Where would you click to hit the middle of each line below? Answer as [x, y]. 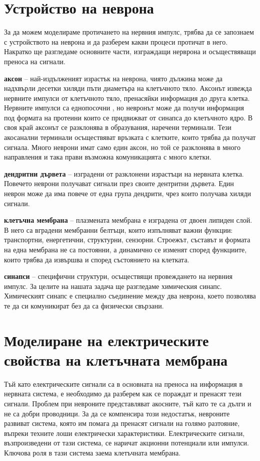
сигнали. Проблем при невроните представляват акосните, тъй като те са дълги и [128, 404]
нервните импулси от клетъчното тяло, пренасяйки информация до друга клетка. [127, 98]
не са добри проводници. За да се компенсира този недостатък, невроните [117, 413]
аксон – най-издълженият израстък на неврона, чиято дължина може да [113, 78]
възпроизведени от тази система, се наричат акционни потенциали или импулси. [126, 443]
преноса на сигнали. [35, 61]
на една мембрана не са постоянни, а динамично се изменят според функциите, [125, 249]
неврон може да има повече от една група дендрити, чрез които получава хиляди [128, 193]
